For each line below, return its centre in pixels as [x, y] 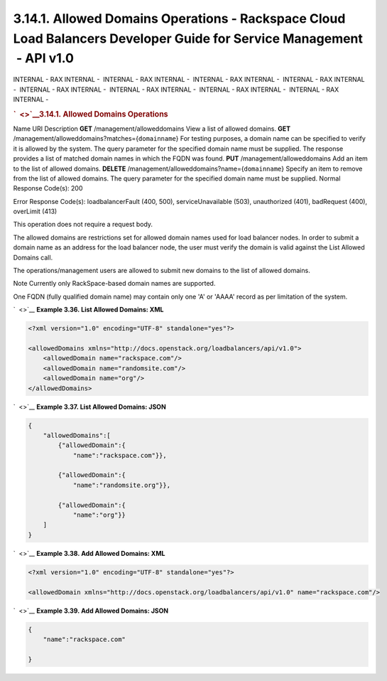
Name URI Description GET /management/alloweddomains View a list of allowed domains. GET [152, 129]
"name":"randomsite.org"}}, [121, 485]
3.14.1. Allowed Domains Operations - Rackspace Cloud [179, 18]
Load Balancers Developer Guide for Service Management [188, 38]
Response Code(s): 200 [48, 188]
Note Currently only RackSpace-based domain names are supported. [114, 284]
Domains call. [33, 257]
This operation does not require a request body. [83, 225]
